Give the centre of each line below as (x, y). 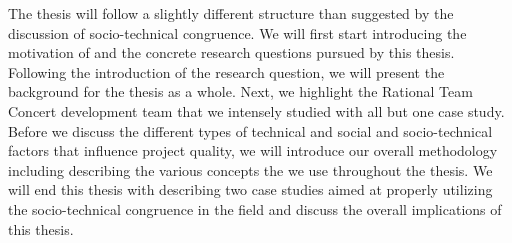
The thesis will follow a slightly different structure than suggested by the (231, 13)
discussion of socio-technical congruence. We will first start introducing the (237, 32)
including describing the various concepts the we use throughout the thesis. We (250, 169)
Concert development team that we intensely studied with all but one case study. (256, 110)
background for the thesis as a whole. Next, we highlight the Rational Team (240, 91)
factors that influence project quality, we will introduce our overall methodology (253, 150)
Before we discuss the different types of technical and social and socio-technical (250, 130)
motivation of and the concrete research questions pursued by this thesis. (231, 52)
